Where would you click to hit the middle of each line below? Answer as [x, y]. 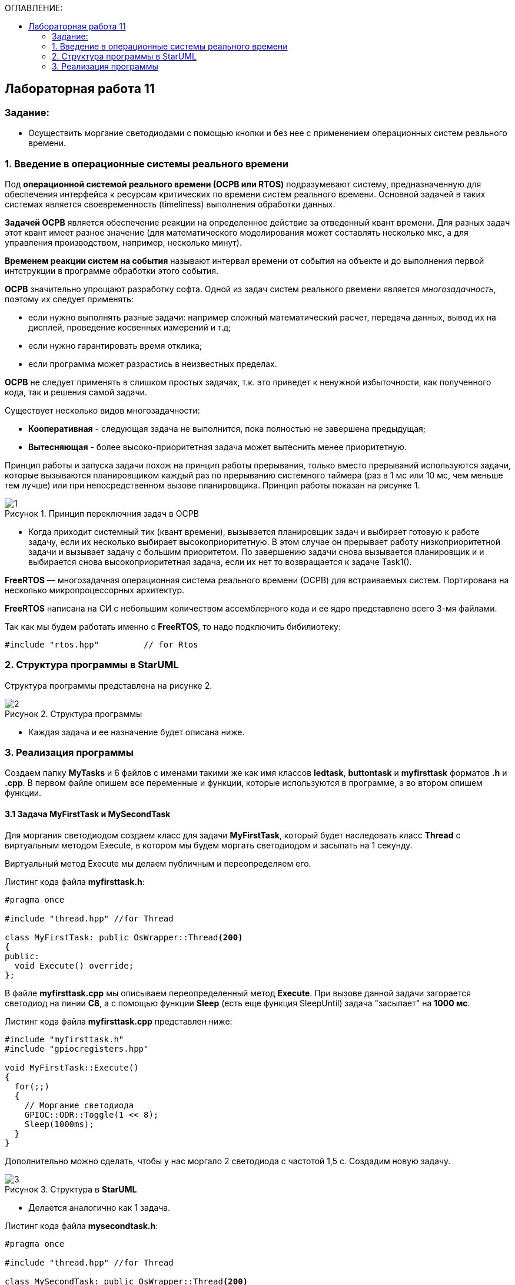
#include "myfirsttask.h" [64, 1039]
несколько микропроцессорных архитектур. [95, 590]
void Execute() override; [74, 965]
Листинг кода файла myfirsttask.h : [75, 881]
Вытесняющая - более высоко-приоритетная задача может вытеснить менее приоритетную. [217, 447]
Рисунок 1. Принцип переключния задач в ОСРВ [102, 513]
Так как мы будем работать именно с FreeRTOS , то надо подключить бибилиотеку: [173, 626]
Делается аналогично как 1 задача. [99, 1207]
